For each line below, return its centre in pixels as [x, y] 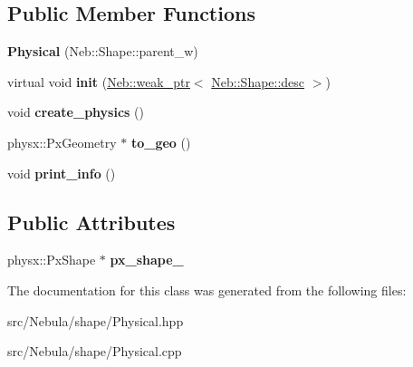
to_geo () [161, 142]
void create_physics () [76, 112]
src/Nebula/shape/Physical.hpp [96, 320]
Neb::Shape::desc [258, 81]
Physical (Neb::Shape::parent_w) [103, 51]
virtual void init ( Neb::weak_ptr [99, 81]
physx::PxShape [52, 260]
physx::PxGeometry [62, 142]
